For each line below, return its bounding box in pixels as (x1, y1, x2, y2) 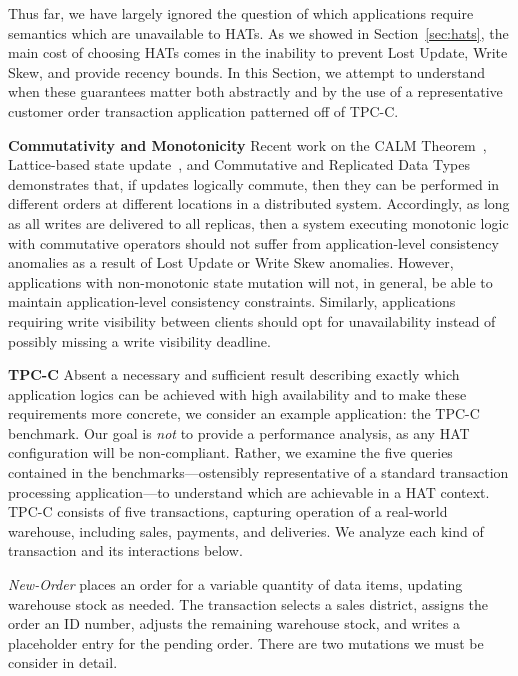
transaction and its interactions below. (8, 540, 243, 561)
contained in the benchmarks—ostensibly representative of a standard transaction (8, 462, 509, 483)
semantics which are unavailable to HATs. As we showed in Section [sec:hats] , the (8, 22, 509, 43)
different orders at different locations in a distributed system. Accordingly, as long (8, 193, 510, 214)
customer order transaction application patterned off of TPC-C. (8, 100, 399, 121)
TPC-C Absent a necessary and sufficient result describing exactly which (8, 364, 460, 385)
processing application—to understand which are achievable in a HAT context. (8, 481, 490, 502)
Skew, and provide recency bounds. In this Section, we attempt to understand (8, 61, 486, 82)
